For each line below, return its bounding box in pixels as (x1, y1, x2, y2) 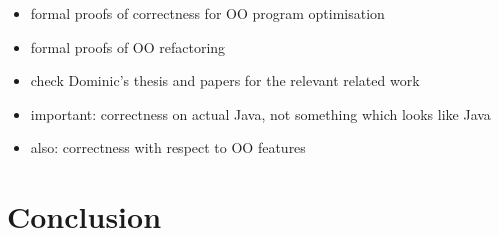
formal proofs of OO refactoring (30, 36, 226, 57)
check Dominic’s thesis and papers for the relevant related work (30, 70, 420, 91)
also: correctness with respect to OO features (30, 137, 306, 158)
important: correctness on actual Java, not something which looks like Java (30, 103, 491, 124)
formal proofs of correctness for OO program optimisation (30, 3, 385, 23)
